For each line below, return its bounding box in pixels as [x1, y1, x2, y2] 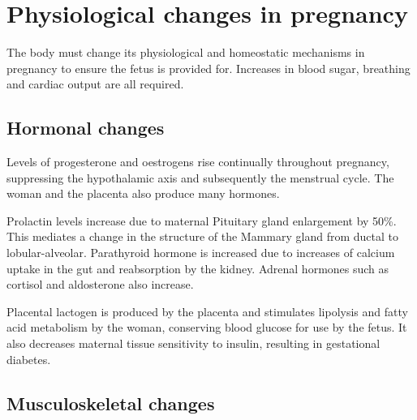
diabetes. [6, 350, 51, 367]
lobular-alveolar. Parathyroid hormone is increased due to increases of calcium [6, 244, 395, 261]
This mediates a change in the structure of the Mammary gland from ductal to [6, 228, 398, 245]
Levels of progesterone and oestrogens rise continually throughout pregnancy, [6, 153, 389, 170]
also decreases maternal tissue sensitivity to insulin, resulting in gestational [6, 335, 380, 352]
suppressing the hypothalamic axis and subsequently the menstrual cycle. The [6, 169, 394, 186]
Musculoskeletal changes [6, 390, 215, 415]
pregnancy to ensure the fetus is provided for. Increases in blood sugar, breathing [6, 59, 411, 76]
